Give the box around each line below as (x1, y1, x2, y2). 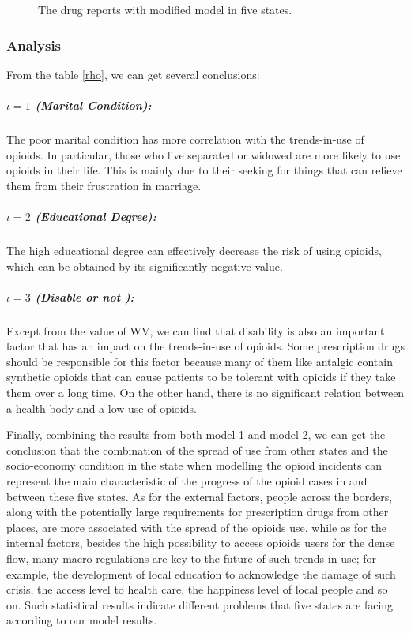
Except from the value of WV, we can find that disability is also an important (6, 322, 385, 339)
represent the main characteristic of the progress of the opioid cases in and (6, 473, 368, 489)
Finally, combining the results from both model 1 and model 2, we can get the (6, 426, 386, 443)
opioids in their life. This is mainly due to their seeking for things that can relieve (6, 162, 402, 178)
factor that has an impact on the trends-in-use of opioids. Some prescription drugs (6, 338, 405, 354)
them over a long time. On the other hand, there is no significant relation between (6, 384, 405, 401)
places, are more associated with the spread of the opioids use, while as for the (6, 519, 386, 535)
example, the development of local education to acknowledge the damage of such (6, 565, 396, 582)
